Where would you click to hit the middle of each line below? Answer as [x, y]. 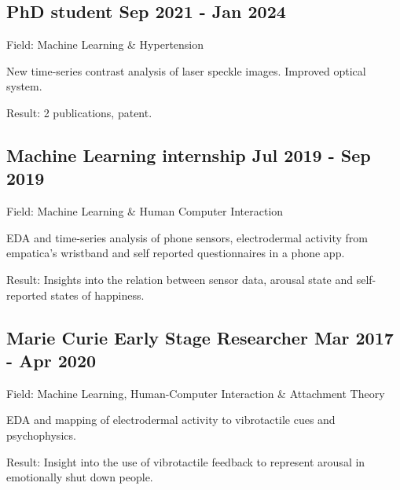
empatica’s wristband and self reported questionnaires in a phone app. [176, 253]
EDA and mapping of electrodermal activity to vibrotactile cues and [171, 420]
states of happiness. [97, 295]
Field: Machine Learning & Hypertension [105, 44]
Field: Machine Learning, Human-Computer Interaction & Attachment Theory [196, 393]
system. [24, 86]
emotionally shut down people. [80, 477]
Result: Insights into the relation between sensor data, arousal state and [180, 279]
